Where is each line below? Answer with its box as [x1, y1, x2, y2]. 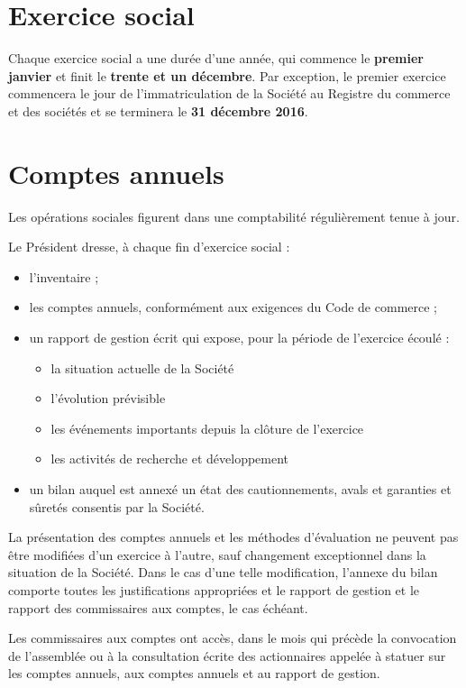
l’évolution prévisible [50, 389, 166, 408]
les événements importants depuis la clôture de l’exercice [50, 418, 364, 437]
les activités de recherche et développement [50, 449, 289, 468]
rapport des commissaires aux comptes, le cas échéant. [8, 598, 308, 617]
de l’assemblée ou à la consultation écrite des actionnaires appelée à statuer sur [8, 646, 446, 665]
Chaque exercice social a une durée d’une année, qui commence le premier [8, 49, 424, 68]
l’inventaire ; [29, 267, 99, 286]
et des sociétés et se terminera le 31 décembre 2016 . [8, 101, 308, 120]
